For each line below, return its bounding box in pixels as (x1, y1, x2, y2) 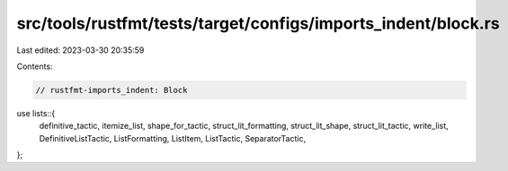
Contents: (16, 61, 53, 72)
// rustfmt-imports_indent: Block (35, 85, 188, 95)
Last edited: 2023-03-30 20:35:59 (16, 45, 145, 56)
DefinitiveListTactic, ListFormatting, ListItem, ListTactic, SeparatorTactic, (39, 133, 306, 143)
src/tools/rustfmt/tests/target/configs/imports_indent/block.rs (16, 13, 500, 33)
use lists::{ (16, 107, 56, 118)
